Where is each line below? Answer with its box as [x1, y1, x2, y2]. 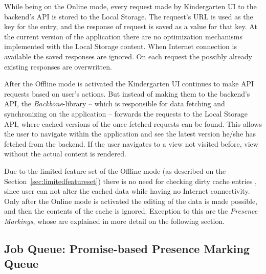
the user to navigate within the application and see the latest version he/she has [4, 128, 256, 139]
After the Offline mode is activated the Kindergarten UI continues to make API [4, 78, 254, 89]
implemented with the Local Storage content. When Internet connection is [4, 41, 237, 52]
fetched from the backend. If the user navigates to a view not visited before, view [4, 138, 258, 149]
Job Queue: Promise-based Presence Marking [4, 240, 250, 256]
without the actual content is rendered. [4, 148, 126, 159]
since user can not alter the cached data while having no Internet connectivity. [4, 186, 250, 196]
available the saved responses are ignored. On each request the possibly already [4, 51, 252, 61]
